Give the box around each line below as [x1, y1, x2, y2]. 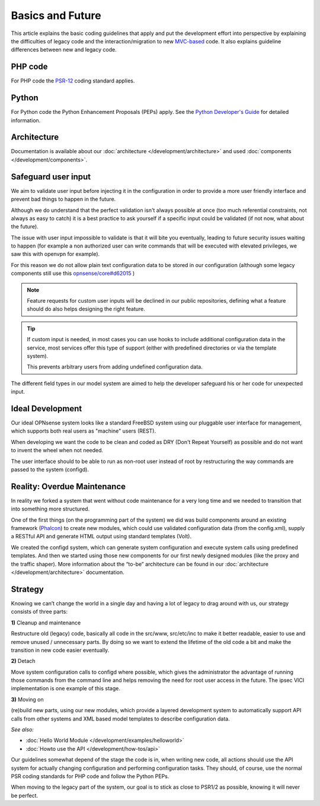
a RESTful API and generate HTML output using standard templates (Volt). [11, 533, 192, 540]
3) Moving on [11, 696, 44, 703]
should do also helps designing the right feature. [27, 306, 145, 313]
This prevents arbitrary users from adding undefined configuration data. [27, 363, 203, 370]
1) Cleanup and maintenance [11, 619, 81, 626]
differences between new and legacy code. [11, 46, 117, 53]
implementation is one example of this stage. [11, 685, 121, 692]
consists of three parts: [11, 608, 68, 615]
